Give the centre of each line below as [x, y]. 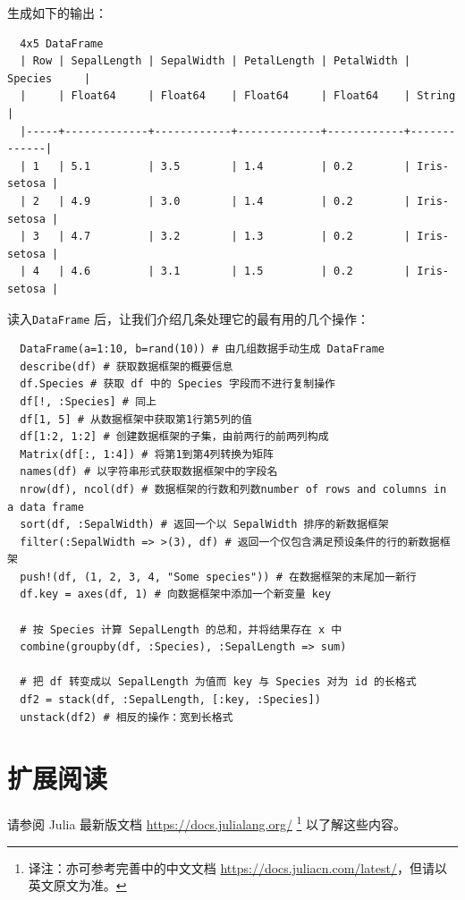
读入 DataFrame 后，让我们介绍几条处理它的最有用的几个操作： [189, 318]
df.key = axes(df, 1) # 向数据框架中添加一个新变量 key [176, 594]
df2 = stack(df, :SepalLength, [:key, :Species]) [170, 700]
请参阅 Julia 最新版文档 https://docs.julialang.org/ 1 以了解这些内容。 [207, 823]
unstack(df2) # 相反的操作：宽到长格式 [127, 717]
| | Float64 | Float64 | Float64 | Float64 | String [238, 96]
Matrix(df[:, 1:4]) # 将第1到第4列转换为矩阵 [147, 454]
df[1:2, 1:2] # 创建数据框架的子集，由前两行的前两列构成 [174, 437]
